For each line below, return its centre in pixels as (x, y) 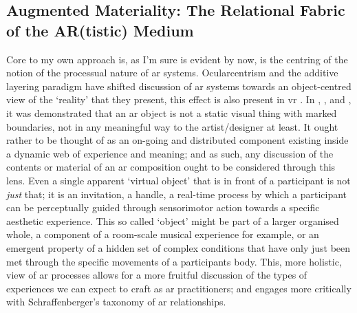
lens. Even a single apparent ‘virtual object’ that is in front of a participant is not (178, 180)
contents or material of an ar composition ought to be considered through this (171, 167)
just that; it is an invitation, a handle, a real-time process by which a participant (177, 194)
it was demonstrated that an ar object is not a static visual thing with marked (172, 112)
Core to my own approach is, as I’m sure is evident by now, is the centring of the (177, 59)
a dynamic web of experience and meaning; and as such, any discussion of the (170, 153)
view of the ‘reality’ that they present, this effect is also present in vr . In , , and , (179, 99)
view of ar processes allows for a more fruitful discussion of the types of (157, 275)
